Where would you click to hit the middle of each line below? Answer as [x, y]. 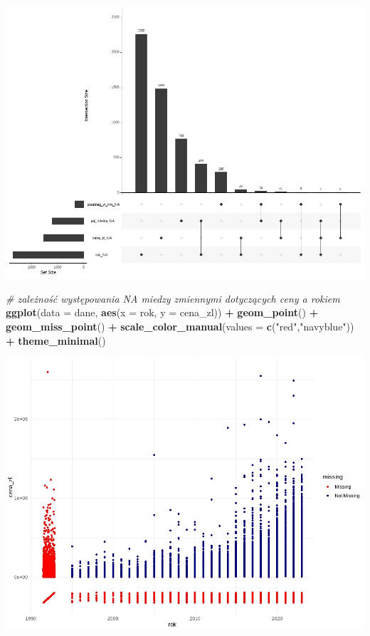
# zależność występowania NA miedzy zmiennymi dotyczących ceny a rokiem [173, 298]
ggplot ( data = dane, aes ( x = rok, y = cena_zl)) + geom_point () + [162, 312]
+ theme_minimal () [56, 340]
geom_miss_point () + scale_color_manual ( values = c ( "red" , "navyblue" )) [180, 326]
